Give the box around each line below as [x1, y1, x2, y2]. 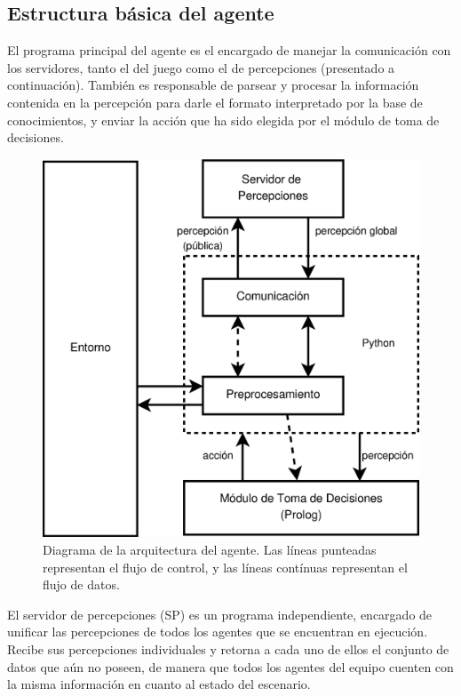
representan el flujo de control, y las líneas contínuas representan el [43, 557, 408, 576]
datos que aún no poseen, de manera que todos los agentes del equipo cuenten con [7, 657, 454, 676]
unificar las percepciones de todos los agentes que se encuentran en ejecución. [7, 622, 428, 641]
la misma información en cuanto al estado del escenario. [7, 675, 311, 693]
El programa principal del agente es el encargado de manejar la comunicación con [7, 41, 451, 60]
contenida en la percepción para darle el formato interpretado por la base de [7, 92, 423, 111]
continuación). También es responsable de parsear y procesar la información [7, 76, 419, 94]
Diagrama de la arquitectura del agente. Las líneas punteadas [43, 540, 377, 559]
